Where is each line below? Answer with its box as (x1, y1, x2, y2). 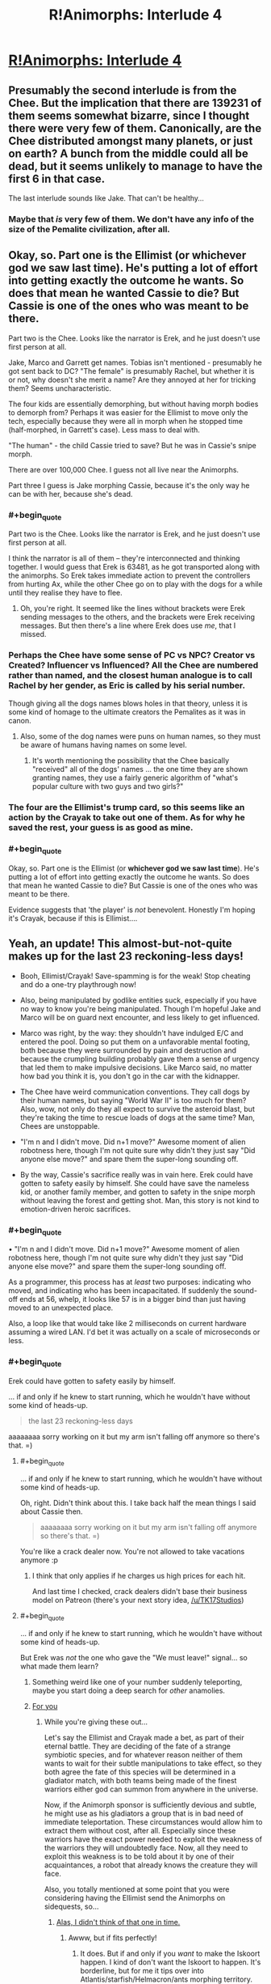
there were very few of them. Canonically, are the (8, 121, 262, 135)
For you (31, 1701, 58, 1711)
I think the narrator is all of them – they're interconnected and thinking (8, 553, 240, 563)
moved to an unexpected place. (8, 1303, 114, 1312)
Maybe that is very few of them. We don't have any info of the (8, 213, 254, 224)
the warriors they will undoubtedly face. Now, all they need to (44, 1842, 248, 1852)
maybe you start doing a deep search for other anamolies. (31, 1685, 226, 1695)
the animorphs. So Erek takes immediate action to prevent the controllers (8, 570, 251, 580)
